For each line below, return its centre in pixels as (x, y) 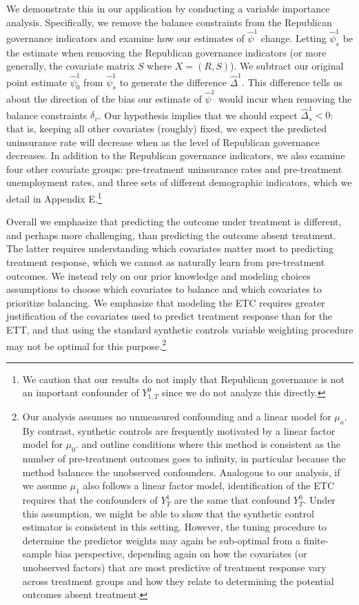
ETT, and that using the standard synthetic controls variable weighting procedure (180, 329)
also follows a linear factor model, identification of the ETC (208, 485)
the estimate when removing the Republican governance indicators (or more (166, 52)
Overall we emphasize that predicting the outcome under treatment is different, (174, 222)
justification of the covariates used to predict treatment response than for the (170, 316)
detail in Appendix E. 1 (54, 197)
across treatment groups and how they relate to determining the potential (178, 581)
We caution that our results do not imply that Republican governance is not (184, 379)
